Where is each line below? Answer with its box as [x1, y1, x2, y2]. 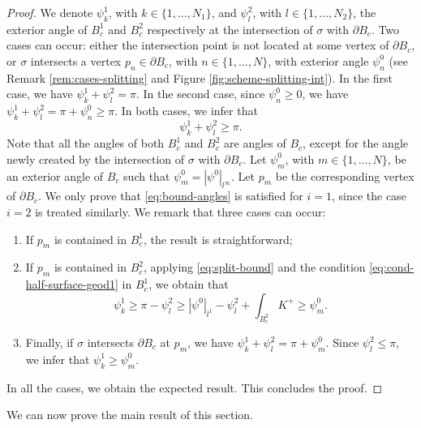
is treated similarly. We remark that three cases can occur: [35, 203, 326, 220]
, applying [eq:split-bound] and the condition [144, 259, 366, 276]
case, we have [6, 85, 73, 102]
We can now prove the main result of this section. [6, 406, 254, 423]
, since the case [331, 187, 406, 204]
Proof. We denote [6, 4, 93, 20]
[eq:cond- [369, 259, 415, 276]
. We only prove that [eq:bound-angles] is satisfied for [38, 187, 303, 204]
